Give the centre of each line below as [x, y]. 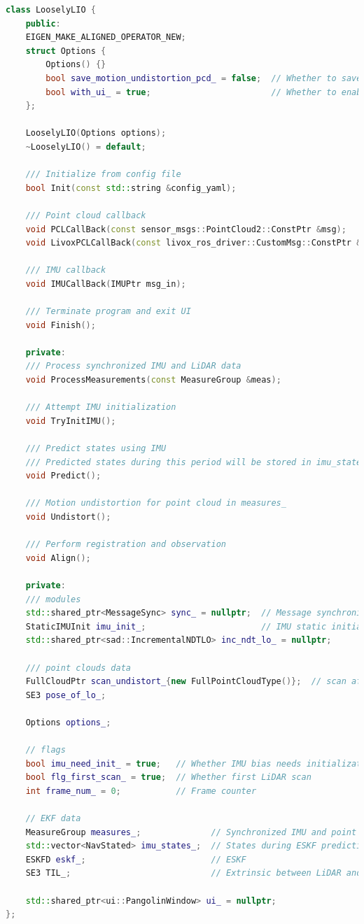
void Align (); [58, 558]
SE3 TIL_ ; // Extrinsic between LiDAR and [194, 873]
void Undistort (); [68, 517]
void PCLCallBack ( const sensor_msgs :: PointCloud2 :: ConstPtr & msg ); [186, 229]
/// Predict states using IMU [96, 448]
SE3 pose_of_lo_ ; [66, 695]
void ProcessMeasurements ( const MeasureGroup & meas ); [153, 380]
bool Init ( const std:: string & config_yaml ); [131, 188]
